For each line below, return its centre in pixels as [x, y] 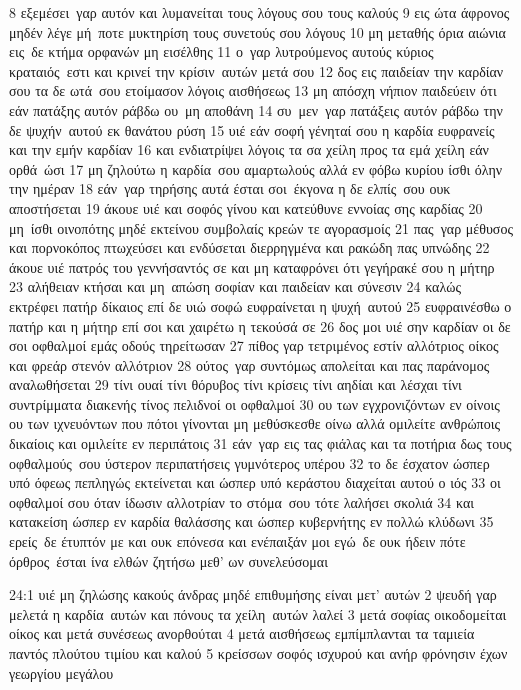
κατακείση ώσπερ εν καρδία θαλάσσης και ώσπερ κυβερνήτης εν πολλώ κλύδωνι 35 [251, 521]
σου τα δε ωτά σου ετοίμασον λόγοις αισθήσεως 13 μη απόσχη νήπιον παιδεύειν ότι [253, 90]
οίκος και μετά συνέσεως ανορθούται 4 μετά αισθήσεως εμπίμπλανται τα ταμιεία [242, 633]
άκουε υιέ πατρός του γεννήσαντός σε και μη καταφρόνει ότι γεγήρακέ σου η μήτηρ [252, 266]
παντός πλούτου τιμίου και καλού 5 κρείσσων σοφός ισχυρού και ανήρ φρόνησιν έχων [258, 653]
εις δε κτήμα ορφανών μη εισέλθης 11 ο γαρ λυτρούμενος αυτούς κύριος [221, 51]
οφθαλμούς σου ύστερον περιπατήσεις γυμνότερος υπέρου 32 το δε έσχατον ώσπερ [249, 462]
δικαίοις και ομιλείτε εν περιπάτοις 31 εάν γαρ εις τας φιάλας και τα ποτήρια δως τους [260, 443]
